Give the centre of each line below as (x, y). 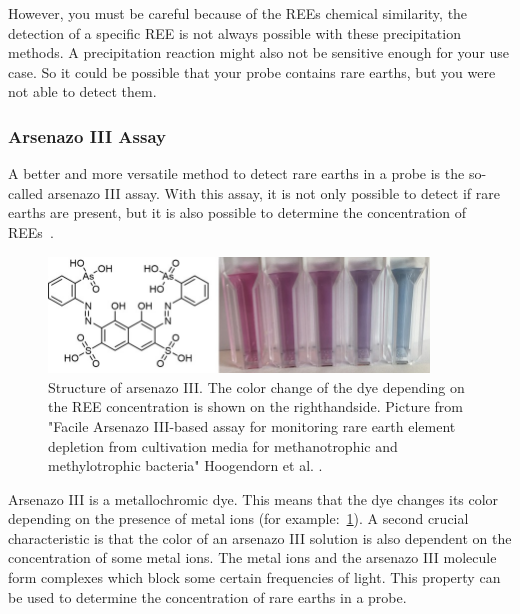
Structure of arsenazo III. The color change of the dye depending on (256, 386)
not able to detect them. (82, 91)
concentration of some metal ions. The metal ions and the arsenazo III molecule (252, 557)
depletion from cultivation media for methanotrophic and (223, 445)
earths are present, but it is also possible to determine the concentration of (237, 212)
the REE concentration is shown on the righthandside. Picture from (255, 406)
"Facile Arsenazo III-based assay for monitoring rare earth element (252, 425)
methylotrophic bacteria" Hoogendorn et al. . (185, 465)
